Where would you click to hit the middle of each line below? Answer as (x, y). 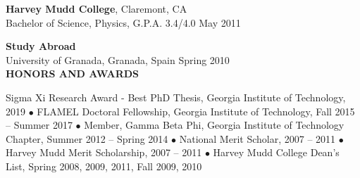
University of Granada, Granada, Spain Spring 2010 (118, 59)
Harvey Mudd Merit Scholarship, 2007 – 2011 (104, 152)
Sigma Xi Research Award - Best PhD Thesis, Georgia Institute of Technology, (176, 97)
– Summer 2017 (39, 125)
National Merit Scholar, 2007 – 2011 (257, 138)
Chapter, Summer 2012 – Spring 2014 (87, 138)
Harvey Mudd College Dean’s (276, 152)
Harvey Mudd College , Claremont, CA (97, 8)
